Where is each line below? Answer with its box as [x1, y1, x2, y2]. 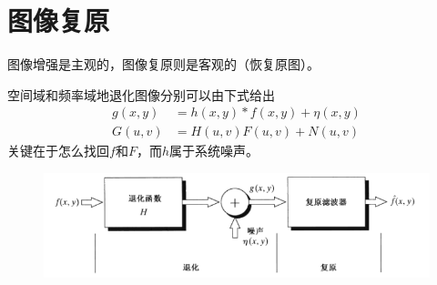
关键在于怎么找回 [7, 141, 109, 160]
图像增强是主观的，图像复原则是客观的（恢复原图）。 [7, 55, 320, 74]
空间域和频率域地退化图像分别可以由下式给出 [7, 85, 275, 104]
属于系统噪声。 [168, 141, 259, 160]
